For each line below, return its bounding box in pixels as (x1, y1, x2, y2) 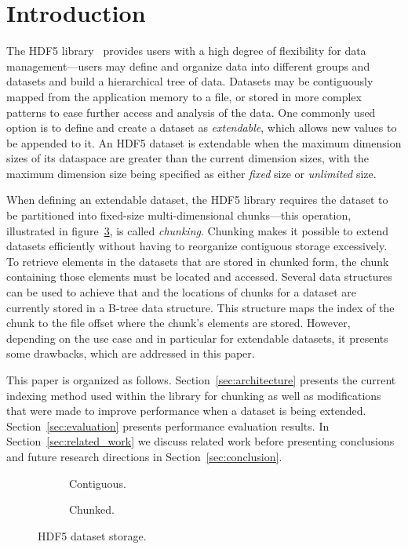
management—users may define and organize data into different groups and (6, 57, 370, 74)
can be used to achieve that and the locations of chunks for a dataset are (6, 284, 357, 300)
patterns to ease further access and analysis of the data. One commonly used (6, 104, 376, 120)
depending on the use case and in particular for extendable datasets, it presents (6, 329, 388, 346)
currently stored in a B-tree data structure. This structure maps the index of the (6, 299, 395, 315)
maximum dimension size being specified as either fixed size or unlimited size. (6, 165, 377, 181)
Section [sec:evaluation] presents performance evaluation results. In (6, 417, 330, 434)
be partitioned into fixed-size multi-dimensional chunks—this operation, (6, 207, 352, 224)
